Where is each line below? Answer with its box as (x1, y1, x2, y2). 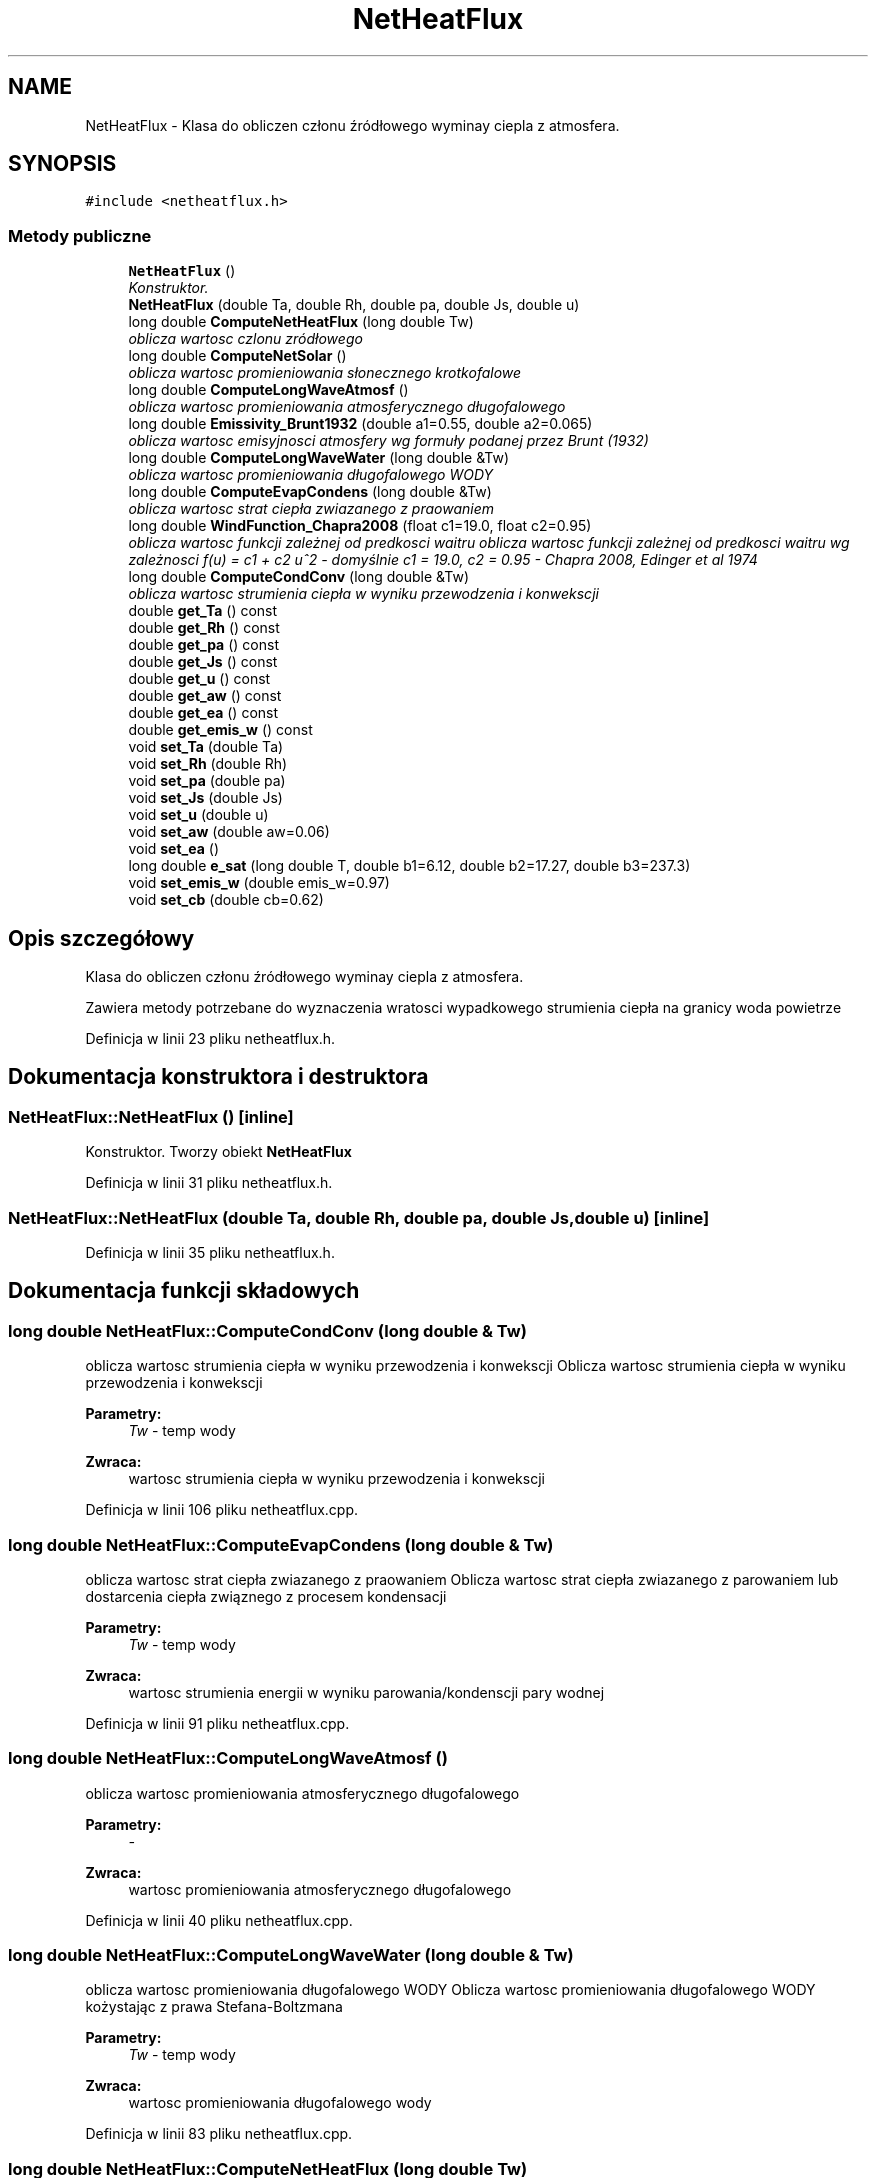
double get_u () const (128, 670, 271, 688)
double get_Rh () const (128, 619, 280, 637)
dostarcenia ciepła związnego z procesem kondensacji (85, 1587, 447, 1605)
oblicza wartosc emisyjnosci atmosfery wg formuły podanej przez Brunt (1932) (128, 432, 649, 450)
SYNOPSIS (8, 151, 117, 177)
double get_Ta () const (128, 602, 278, 620)
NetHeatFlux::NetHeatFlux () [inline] (8, 1106, 294, 1127)
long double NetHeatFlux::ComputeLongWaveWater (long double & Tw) (8, 1945, 574, 1966)
